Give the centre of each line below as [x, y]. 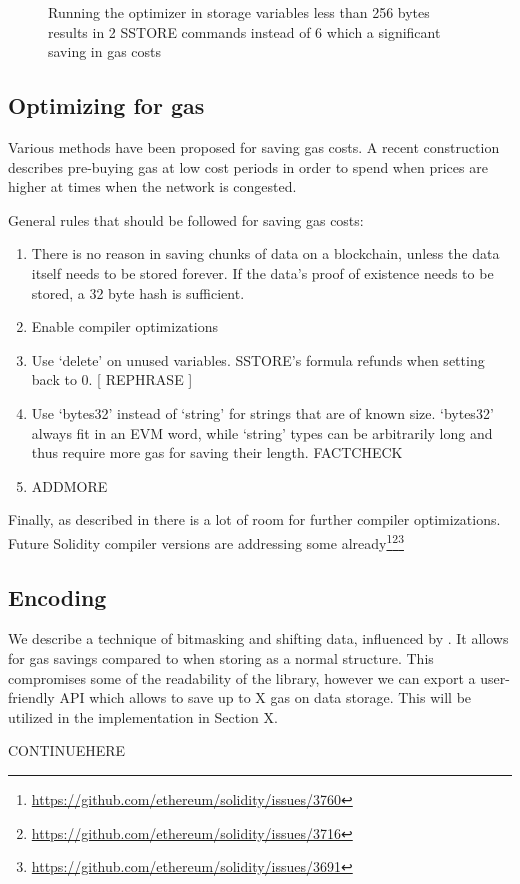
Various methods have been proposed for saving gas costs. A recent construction [254, 146]
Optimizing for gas [106, 105]
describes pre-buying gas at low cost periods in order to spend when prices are [248, 166]
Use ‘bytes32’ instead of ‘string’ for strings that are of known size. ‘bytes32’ [262, 412]
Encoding [57, 596]
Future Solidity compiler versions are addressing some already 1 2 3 [206, 541]
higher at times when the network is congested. [152, 186]
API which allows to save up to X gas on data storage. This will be [265, 697]
